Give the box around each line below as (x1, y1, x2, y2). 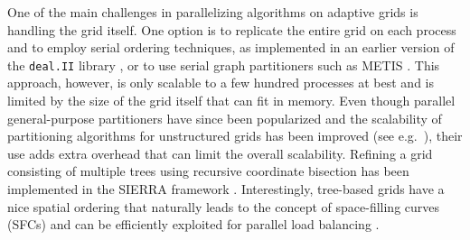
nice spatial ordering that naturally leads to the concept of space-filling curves (7, 197, 440, 216)
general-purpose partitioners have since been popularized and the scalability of (7, 108, 442, 127)
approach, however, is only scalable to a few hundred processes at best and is (7, 73, 434, 92)
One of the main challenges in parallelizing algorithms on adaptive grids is (7, 3, 418, 21)
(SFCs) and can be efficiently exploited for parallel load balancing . (7, 215, 380, 234)
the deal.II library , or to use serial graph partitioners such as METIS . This (7, 55, 440, 74)
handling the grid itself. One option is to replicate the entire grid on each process (7, 20, 456, 39)
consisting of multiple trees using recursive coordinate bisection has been (7, 162, 409, 180)
